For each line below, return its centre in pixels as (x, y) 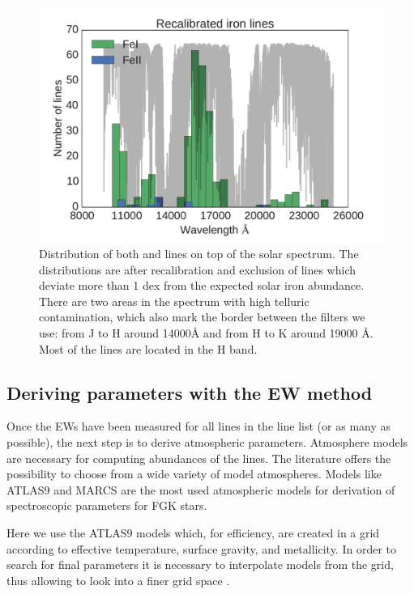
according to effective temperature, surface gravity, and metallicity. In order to (202, 548)
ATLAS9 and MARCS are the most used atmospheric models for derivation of (201, 489)
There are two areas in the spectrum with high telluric (174, 301)
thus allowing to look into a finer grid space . (118, 580)
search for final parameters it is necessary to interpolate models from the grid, (200, 564)
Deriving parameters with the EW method (190, 392)
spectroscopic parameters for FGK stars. (107, 505)
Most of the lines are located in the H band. (148, 348)
